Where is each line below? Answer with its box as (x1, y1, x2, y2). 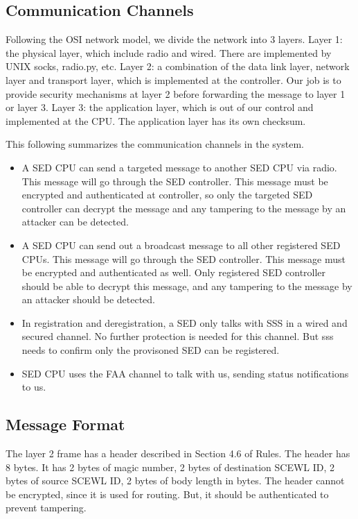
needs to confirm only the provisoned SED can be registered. (21, 343, 280, 357)
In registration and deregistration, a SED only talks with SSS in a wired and (21, 315, 348, 330)
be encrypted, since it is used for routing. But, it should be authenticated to (6, 486, 329, 501)
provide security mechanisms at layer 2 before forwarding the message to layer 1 (6, 86, 346, 101)
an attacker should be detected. (21, 292, 156, 307)
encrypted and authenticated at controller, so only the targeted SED (21, 187, 313, 202)
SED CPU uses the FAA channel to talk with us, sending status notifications (21, 366, 349, 380)
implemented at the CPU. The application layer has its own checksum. (6, 113, 306, 128)
